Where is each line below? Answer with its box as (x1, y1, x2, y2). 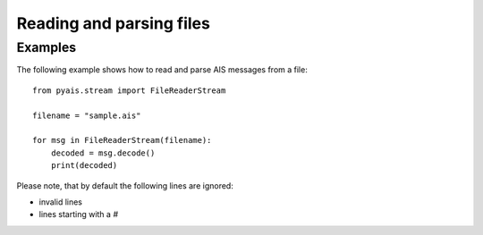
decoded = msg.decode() (50, 147, 156, 158)
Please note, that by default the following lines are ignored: (16, 180, 234, 191)
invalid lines (38, 197, 83, 207)
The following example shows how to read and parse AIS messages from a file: (16, 64, 308, 75)
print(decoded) (50, 161, 118, 171)
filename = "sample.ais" (32, 110, 141, 121)
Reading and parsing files (16, 13, 210, 33)
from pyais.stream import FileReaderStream (32, 85, 226, 96)
